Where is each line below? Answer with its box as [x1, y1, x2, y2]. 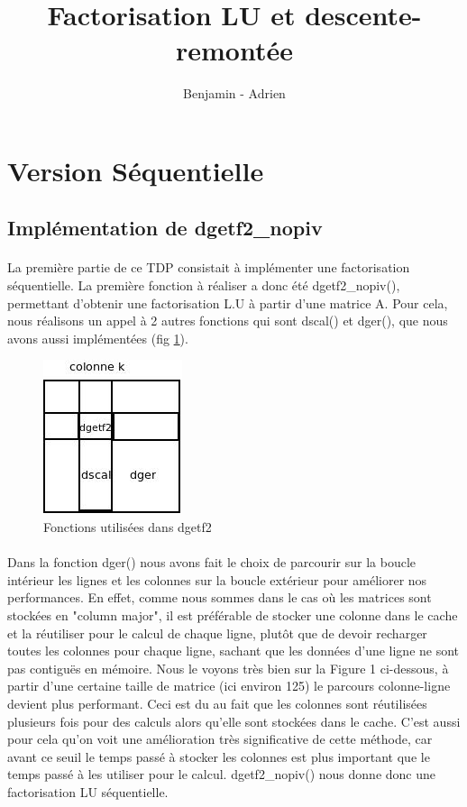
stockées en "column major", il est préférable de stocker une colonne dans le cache [7, 606, 458, 624]
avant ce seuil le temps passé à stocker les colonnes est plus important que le [7, 747, 430, 766]
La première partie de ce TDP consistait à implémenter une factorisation [7, 258, 410, 277]
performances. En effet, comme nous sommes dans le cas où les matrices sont [7, 588, 432, 607]
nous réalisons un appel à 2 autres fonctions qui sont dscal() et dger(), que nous [7, 311, 448, 330]
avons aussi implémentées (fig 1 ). [7, 328, 188, 347]
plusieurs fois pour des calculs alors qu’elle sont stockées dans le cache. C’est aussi [7, 711, 461, 730]
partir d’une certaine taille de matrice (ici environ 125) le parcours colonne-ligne [7, 676, 451, 695]
